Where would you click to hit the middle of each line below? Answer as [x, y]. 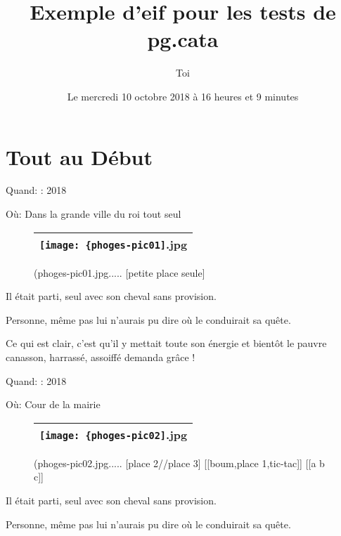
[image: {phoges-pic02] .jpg [114, 434]
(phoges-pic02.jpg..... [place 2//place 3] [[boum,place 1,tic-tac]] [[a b [179, 463]
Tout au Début [79, 156]
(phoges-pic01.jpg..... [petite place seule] [120, 272]
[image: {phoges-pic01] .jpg [114, 244]
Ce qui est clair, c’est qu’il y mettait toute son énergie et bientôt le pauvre [166, 343]
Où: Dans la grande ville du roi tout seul [94, 214]
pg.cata [183, 39]
